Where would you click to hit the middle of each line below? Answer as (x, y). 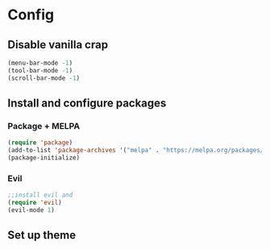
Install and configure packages (87, 104)
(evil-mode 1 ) (31, 210)
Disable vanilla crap (58, 45)
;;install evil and (40, 195)
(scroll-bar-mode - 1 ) (44, 78)
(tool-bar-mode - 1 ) (40, 70)
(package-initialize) (44, 158)
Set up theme (42, 235)
